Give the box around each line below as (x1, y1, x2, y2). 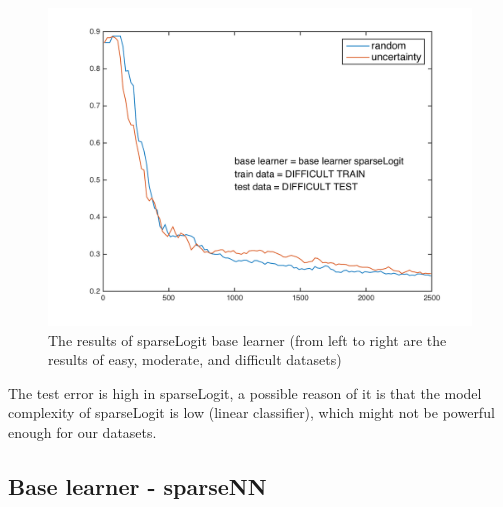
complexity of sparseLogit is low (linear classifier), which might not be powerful (8, 402, 495, 423)
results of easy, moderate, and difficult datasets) (48, 349, 342, 370)
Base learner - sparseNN (8, 470, 267, 501)
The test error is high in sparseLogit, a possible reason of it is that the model (8, 382, 482, 403)
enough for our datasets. (8, 421, 157, 442)
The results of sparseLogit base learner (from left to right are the (48, 329, 447, 350)
